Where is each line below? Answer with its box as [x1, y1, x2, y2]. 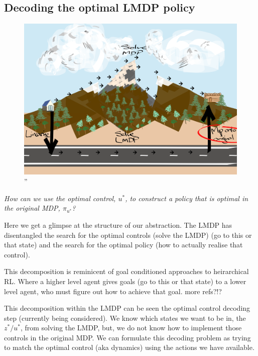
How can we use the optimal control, [4, 193, 116, 203]
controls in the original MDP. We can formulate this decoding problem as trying [4, 332, 251, 342]
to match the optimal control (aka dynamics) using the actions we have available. [4, 342, 254, 352]
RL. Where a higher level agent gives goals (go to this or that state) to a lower [4, 276, 246, 286]
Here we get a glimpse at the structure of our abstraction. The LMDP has [4, 219, 232, 230]
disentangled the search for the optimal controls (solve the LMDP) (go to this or [4, 229, 252, 240]
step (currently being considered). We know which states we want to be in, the [4, 312, 246, 323]
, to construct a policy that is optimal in [125, 193, 248, 203]
